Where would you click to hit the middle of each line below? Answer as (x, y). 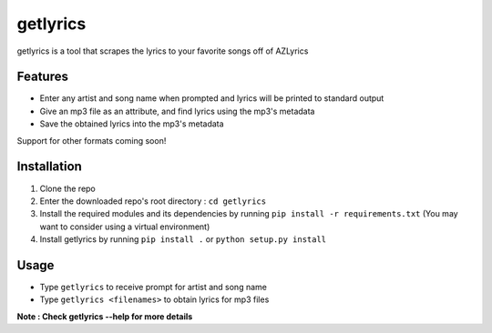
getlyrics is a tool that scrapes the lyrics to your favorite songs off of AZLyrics (163, 51)
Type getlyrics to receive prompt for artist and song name (154, 287)
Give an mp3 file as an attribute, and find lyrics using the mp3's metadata (177, 111)
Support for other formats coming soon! (92, 140)
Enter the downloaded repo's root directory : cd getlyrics (153, 201)
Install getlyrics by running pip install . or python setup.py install (183, 239)
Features (42, 77)
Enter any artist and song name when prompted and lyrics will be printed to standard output (212, 98)
